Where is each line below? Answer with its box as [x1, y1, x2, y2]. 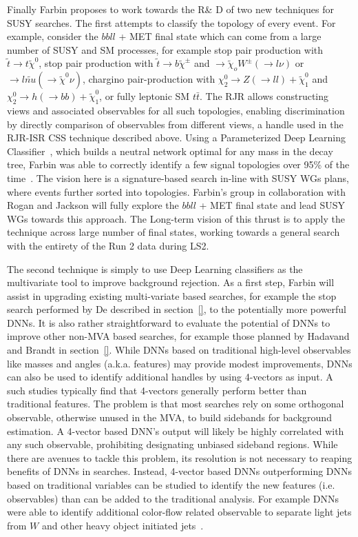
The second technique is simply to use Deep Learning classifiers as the [7, 261, 303, 276]
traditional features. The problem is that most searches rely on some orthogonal [7, 396, 344, 411]
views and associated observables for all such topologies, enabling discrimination [7, 103, 345, 117]
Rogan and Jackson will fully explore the [7, 198, 179, 212]
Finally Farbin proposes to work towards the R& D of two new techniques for [7, 2, 334, 16]
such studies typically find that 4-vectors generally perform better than [7, 383, 307, 397]
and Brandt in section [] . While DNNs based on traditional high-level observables [7, 343, 351, 357]
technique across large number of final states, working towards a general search [7, 225, 340, 239]
